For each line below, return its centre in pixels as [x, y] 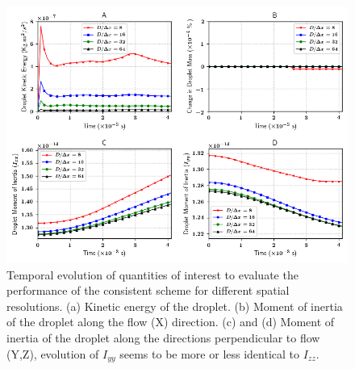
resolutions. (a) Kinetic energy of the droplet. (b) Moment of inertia [175, 306]
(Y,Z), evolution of [53, 353]
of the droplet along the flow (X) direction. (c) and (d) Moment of [171, 322]
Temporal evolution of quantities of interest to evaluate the [152, 274]
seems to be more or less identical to [210, 353]
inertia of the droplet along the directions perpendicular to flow [163, 337]
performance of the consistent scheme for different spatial [148, 290]
